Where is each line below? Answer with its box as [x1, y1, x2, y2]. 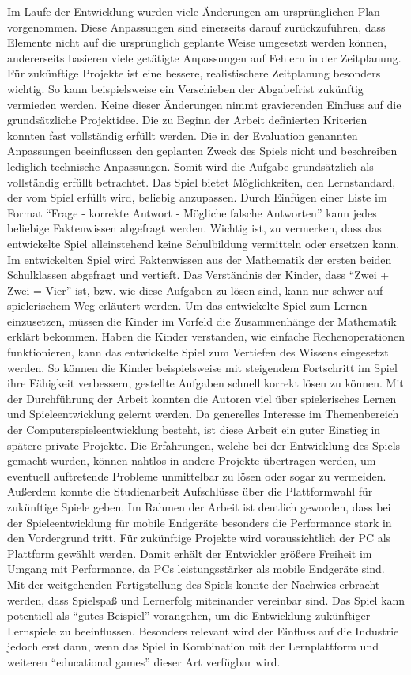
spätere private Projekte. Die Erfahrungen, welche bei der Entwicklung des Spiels [7, 436, 401, 453]
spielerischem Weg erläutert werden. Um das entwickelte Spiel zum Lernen [7, 297, 368, 314]
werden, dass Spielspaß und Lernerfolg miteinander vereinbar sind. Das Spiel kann [7, 591, 405, 608]
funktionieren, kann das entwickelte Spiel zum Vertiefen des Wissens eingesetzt [7, 344, 389, 360]
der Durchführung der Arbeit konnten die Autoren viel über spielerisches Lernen [7, 390, 397, 406]
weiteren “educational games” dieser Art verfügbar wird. [7, 653, 281, 669]
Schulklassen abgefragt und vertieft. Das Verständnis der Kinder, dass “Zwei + [7, 266, 390, 283]
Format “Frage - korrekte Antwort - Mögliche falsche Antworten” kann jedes [7, 204, 377, 221]
